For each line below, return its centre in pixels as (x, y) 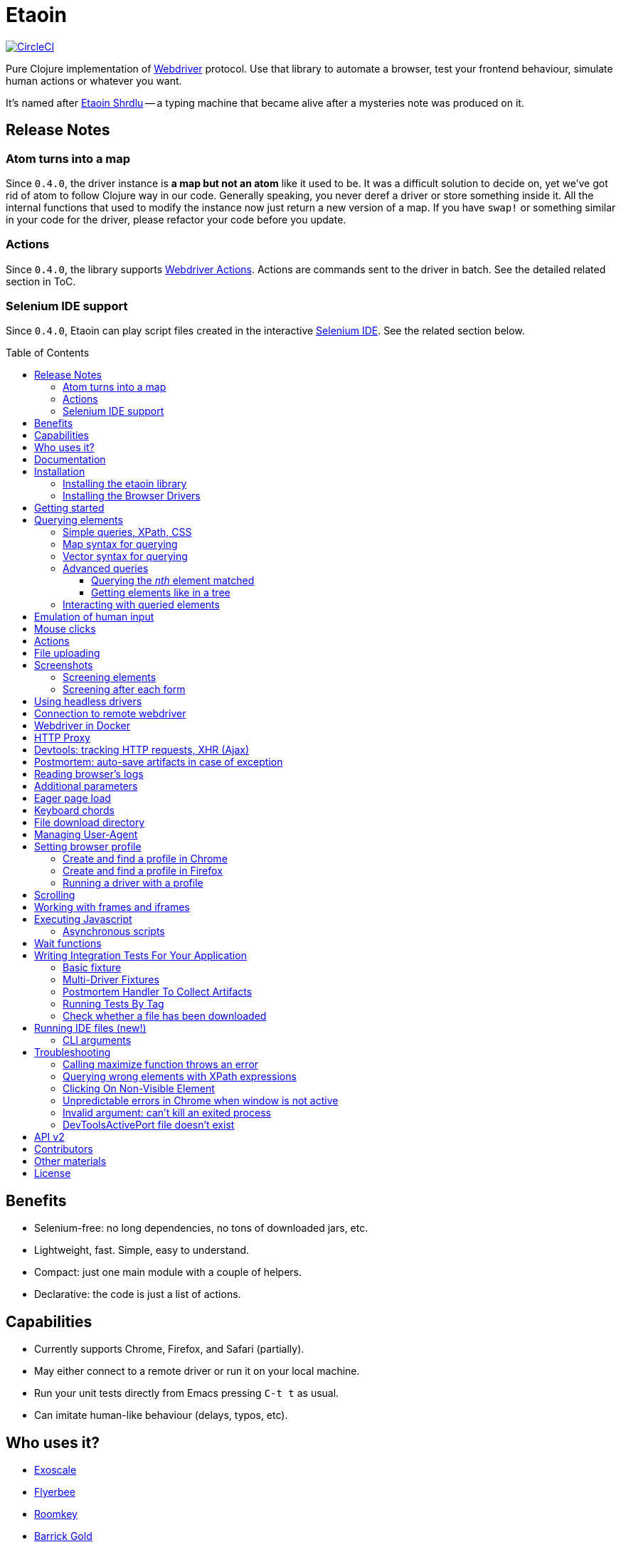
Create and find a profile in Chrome (145, 859)
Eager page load (73, 798)
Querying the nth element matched (173, 581)
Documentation (70, 460)
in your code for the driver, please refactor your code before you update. (176, 219)
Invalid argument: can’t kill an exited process (167, 1113)
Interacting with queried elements (141, 605)
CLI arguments (97, 1040)
